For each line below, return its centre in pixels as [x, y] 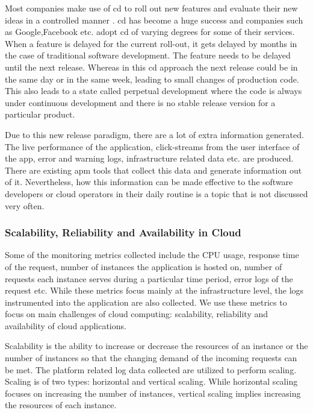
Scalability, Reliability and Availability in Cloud [123, 232]
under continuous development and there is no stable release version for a [140, 102]
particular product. [40, 114]
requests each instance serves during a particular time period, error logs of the [149, 278]
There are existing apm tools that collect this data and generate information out [153, 170]
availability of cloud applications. [66, 325]
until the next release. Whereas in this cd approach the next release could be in [151, 67]
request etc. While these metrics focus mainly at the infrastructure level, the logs [154, 290]
